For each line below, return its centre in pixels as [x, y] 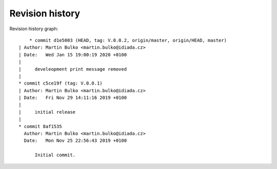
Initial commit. [55, 155]
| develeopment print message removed [73, 69]
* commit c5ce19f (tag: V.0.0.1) [61, 83]
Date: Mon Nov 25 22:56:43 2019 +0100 [75, 141]
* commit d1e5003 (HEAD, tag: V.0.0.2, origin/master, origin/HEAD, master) [128, 40]
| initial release [47, 112]
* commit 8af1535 [40, 126]
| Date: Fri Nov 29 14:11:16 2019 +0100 [73, 98]
